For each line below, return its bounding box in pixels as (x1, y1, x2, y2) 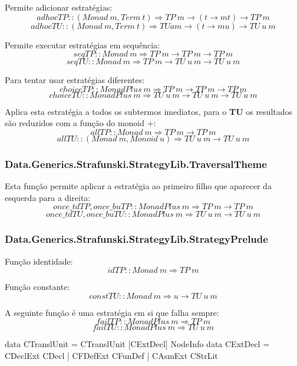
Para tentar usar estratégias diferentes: (5, 74, 145, 86)
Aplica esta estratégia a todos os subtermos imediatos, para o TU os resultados (5, 105, 293, 117)
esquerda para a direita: (5, 191, 91, 203)
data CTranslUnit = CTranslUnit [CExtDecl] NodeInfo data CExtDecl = (5, 338, 270, 350)
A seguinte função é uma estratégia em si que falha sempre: (5, 306, 219, 318)
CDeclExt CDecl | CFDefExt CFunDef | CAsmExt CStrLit (5, 349, 218, 361)
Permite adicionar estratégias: (5, 1, 113, 13)
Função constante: (5, 281, 70, 293)
